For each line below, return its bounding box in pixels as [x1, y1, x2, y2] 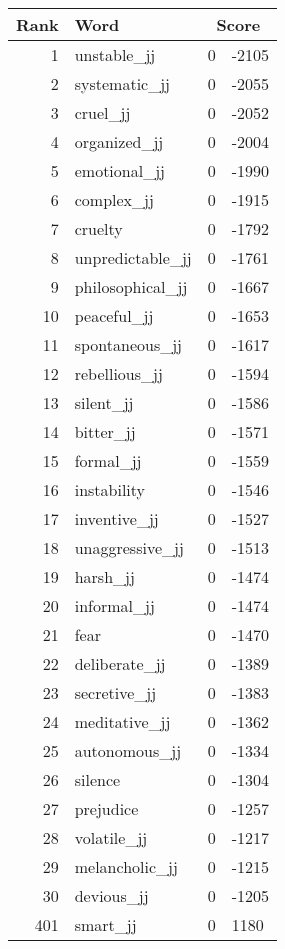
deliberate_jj [74, 652, 166, 675]
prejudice [74, 797, 139, 820]
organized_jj [74, 130, 164, 153]
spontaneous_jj [74, 333, 183, 356]
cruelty [74, 217, 123, 240]
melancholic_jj [74, 855, 178, 878]
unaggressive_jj [74, 536, 184, 559]
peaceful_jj [74, 304, 154, 327]
